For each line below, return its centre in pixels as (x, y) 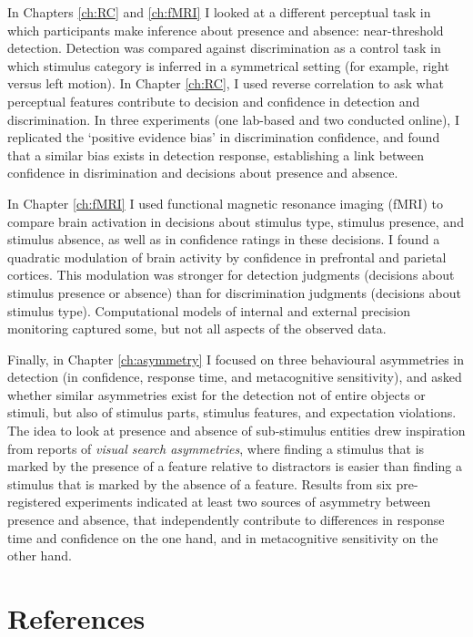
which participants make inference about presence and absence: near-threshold (226, 30)
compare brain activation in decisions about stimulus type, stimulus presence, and (236, 221)
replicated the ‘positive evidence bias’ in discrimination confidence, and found (224, 137)
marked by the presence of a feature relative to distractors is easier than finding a (235, 466)
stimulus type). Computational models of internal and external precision (209, 310)
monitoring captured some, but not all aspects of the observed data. (197, 329)
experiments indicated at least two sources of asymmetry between (248, 502)
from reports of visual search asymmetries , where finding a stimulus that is (216, 448)
